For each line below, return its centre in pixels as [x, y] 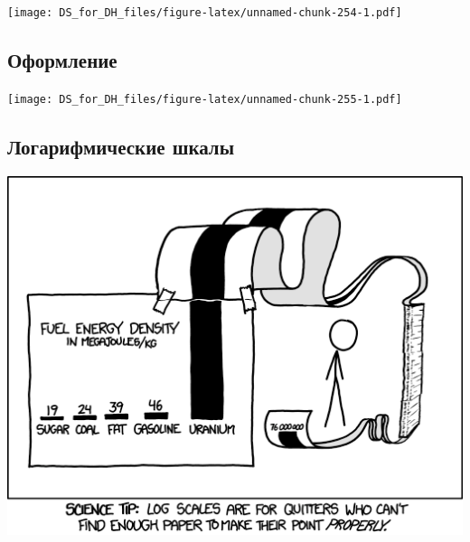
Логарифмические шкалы [121, 146]
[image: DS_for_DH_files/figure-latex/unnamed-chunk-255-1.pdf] [205, 99]
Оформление [62, 60]
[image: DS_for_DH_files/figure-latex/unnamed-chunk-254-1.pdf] [205, 13]
